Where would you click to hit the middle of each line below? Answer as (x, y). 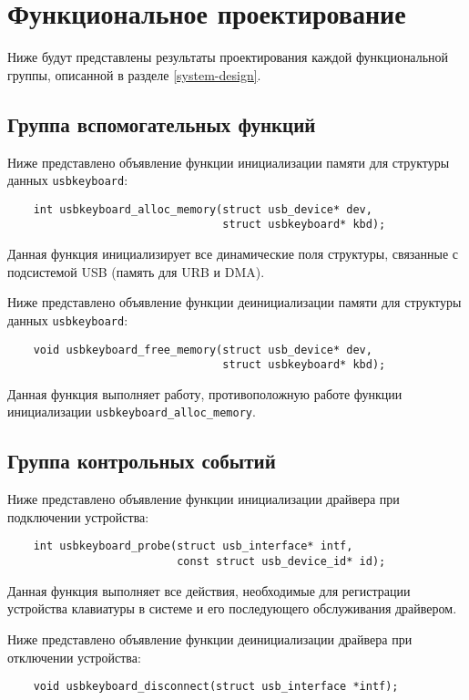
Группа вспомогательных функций (162, 124)
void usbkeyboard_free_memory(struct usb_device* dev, (203, 350)
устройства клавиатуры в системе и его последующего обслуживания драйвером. (232, 608)
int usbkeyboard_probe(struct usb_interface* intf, (193, 546)
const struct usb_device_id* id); (281, 562)
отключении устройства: (74, 657)
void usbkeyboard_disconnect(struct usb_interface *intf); (216, 687)
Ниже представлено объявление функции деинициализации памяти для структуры (234, 302)
